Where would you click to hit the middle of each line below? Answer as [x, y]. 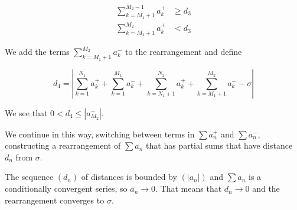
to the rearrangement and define [183, 52]
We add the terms [37, 52]
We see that [26, 112]
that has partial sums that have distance [219, 145]
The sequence [29, 177]
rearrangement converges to [55, 200]
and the [266, 188]
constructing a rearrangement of [63, 145]
